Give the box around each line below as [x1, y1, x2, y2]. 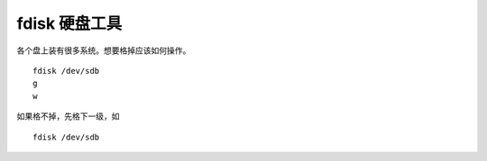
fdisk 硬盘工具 [16, 13, 123, 33]
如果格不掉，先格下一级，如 [16, 111, 120, 121]
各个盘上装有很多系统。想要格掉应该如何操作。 [16, 45, 191, 56]
